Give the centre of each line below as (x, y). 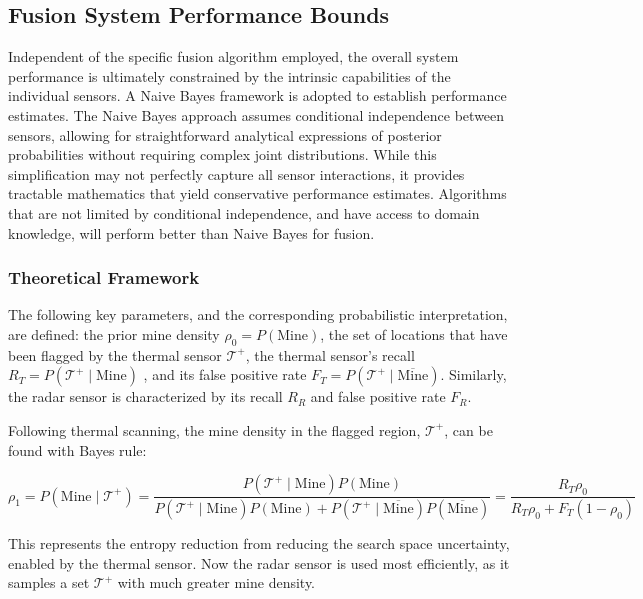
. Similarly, (473, 374)
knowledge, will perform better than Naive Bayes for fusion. (191, 232)
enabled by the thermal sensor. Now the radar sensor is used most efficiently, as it (259, 562)
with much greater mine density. (216, 582)
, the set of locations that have (414, 333)
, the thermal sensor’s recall (330, 354)
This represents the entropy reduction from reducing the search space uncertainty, (259, 543)
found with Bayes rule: (77, 449)
